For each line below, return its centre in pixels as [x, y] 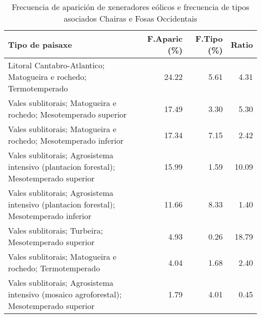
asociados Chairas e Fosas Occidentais [130, 18]
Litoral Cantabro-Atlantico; [56, 65]
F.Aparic [165, 38]
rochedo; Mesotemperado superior [68, 114]
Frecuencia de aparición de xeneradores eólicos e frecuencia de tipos [130, 7]
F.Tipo [209, 38]
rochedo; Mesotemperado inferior [66, 140]
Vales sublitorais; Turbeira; [55, 230]
